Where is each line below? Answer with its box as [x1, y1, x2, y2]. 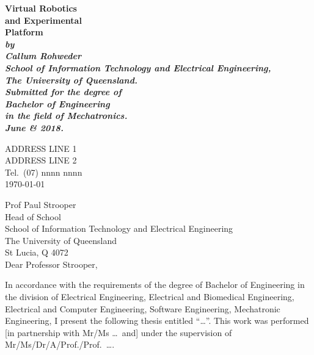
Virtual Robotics [5, 2, 77, 14]
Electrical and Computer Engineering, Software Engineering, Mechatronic [5, 302, 280, 315]
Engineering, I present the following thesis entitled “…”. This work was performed [5, 314, 309, 327]
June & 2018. [5, 121, 64, 134]
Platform [5, 26, 43, 38]
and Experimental [5, 13, 82, 26]
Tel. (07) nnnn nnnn [5, 165, 82, 178]
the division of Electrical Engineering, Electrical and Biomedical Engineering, [5, 290, 294, 303]
